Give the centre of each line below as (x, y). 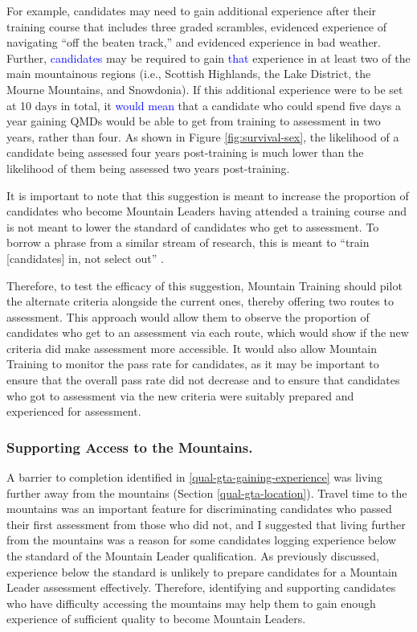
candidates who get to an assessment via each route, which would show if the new (208, 332)
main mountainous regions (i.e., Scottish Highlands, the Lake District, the (189, 74)
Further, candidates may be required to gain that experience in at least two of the (208, 57)
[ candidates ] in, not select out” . (85, 258)
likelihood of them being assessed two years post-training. (148, 168)
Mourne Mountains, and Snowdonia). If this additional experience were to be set (205, 89)
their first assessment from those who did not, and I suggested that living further (206, 524)
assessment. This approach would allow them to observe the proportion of (188, 316)
